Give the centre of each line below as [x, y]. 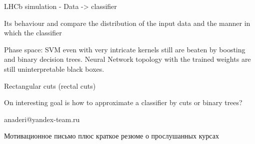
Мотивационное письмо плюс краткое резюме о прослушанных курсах [111, 136]
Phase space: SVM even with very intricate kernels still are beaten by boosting [125, 49]
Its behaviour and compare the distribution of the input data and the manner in [127, 23]
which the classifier [33, 33]
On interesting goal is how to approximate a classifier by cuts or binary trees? [123, 102]
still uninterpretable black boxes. [54, 69]
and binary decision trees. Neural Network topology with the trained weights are [127, 59]
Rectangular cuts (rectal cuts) [50, 85]
